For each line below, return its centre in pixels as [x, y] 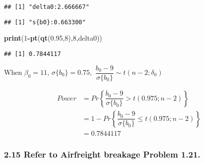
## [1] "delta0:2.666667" [47, 7]
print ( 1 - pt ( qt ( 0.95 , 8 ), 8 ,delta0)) [53, 38]
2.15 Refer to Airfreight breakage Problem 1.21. [102, 154]
